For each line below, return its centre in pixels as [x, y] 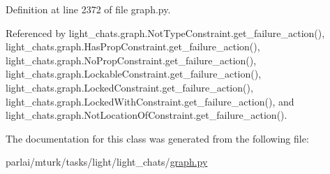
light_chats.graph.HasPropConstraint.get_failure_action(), [133, 46]
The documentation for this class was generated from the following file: [157, 138]
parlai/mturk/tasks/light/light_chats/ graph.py [107, 162]
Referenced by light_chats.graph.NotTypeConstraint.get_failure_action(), [165, 32]
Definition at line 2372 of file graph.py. [88, 9]
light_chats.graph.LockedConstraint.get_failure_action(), [129, 87]
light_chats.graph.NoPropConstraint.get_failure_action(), [131, 60]
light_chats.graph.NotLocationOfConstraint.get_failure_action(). [147, 115]
